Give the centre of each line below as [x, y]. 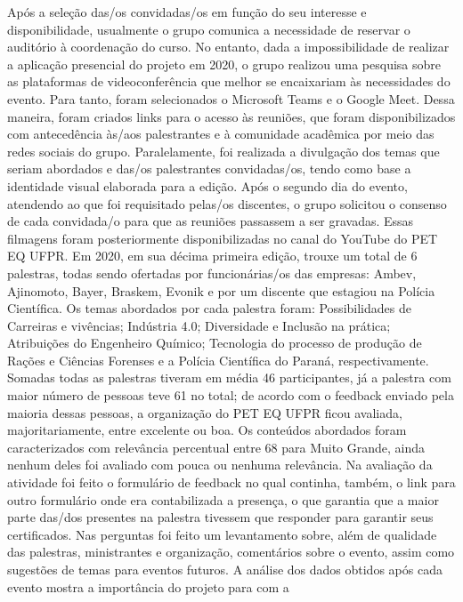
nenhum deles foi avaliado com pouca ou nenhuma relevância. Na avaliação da [220, 465]
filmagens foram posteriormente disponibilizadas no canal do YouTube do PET [223, 238]
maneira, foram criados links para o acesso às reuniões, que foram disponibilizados [231, 116]
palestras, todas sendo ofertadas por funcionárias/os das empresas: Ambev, [212, 273]
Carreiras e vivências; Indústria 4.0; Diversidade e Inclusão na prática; [199, 325]
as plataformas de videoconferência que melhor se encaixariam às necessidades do [229, 81]
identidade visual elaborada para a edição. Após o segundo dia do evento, [207, 185]
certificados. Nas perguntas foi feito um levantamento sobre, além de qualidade [222, 534]
